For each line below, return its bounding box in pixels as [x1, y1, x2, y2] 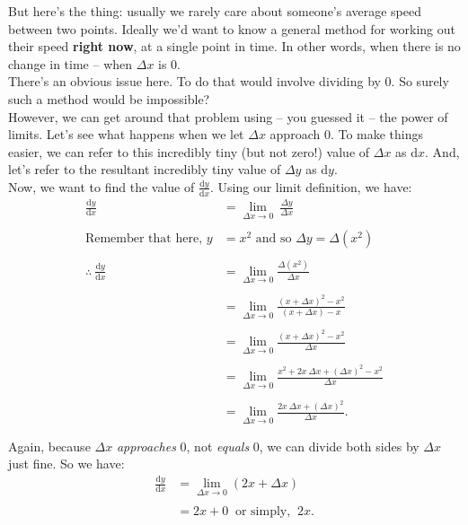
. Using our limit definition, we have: [209, 177, 412, 196]
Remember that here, [84, 232, 203, 246]
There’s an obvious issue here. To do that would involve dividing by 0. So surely [8, 72, 449, 91]
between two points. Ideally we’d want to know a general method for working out [8, 19, 455, 38]
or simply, [234, 505, 291, 519]
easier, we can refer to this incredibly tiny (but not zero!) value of [8, 142, 370, 161]
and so [255, 232, 292, 246]
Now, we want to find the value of [8, 177, 195, 196]
